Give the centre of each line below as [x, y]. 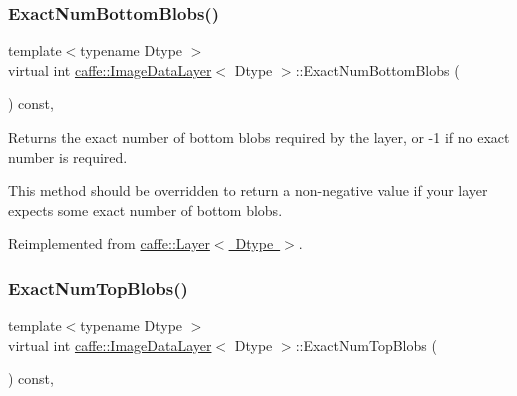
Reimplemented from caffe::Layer [109, 243]
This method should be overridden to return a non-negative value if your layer [248, 190]
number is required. [68, 156]
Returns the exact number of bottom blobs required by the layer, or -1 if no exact [259, 137]
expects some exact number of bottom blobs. [145, 209]
